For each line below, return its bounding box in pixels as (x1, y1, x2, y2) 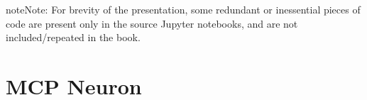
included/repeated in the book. (6, 30, 141, 45)
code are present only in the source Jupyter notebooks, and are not (6, 16, 298, 30)
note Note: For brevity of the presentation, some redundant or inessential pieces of (6, 2, 361, 16)
